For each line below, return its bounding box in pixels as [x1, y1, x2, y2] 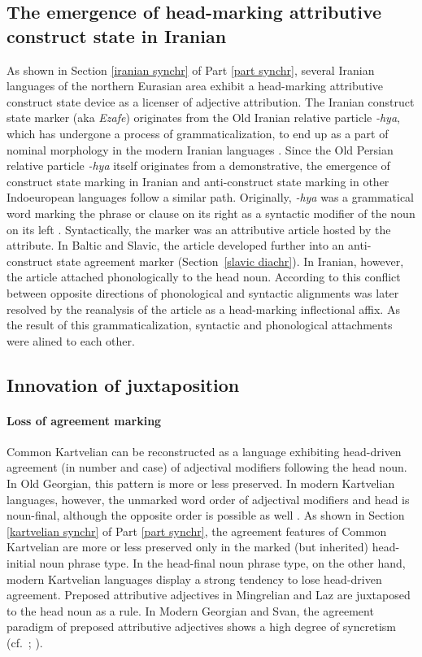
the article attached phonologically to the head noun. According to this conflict [7, 268, 401, 285]
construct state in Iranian [7, 23, 227, 48]
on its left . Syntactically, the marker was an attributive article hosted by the [7, 220, 391, 237]
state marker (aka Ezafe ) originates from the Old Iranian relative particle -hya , [7, 109, 400, 126]
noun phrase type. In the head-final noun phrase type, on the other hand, [39, 555, 406, 572]
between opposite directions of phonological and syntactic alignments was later [7, 284, 399, 301]
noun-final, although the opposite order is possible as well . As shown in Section [7, 507, 405, 524]
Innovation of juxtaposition [7, 372, 240, 397]
